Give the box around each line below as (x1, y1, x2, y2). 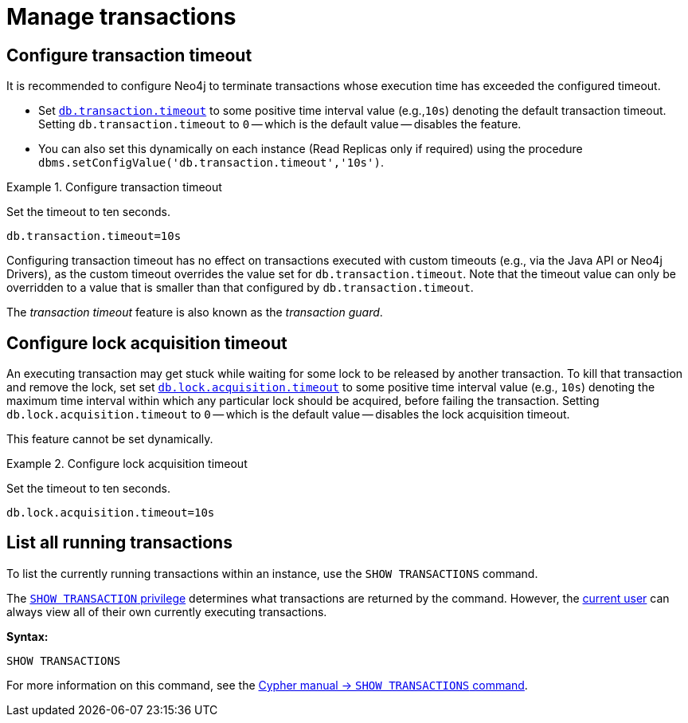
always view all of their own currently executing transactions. (6, 604, 327, 619)
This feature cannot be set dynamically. (6, 432, 213, 446)
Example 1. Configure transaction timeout (6, 180, 222, 195)
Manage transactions (6, 3, 236, 30)
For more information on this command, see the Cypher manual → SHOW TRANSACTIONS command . (6, 678, 528, 692)
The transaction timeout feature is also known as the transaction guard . (6, 305, 383, 320)
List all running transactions (6, 532, 233, 553)
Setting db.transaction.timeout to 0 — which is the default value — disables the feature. (38, 117, 522, 132)
